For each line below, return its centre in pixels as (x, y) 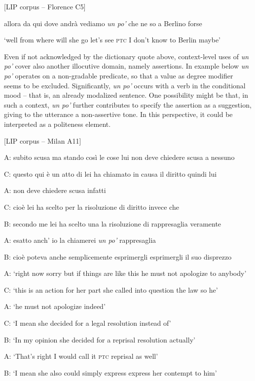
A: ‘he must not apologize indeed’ (55, 306)
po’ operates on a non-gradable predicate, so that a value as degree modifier (119, 75)
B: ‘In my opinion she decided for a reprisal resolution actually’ (100, 339)
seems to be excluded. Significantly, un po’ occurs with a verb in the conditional (125, 85)
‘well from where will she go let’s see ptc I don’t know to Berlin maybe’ (112, 40)
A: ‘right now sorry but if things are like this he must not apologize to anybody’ (125, 273)
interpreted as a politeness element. (57, 124)
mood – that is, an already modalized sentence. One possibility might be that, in (126, 95)
